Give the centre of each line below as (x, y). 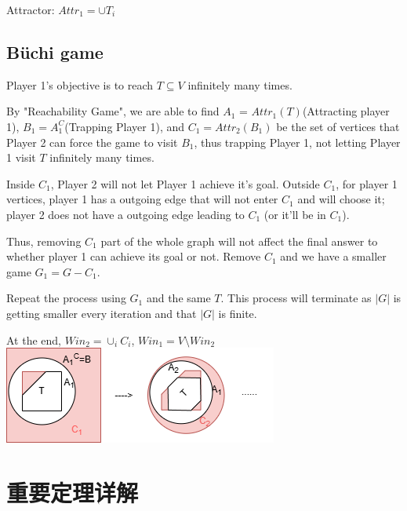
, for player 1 (367, 183)
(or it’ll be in (295, 214)
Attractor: (31, 9)
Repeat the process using (66, 298)
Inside (21, 183)
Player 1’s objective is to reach (80, 84)
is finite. (238, 313)
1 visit (21, 157)
